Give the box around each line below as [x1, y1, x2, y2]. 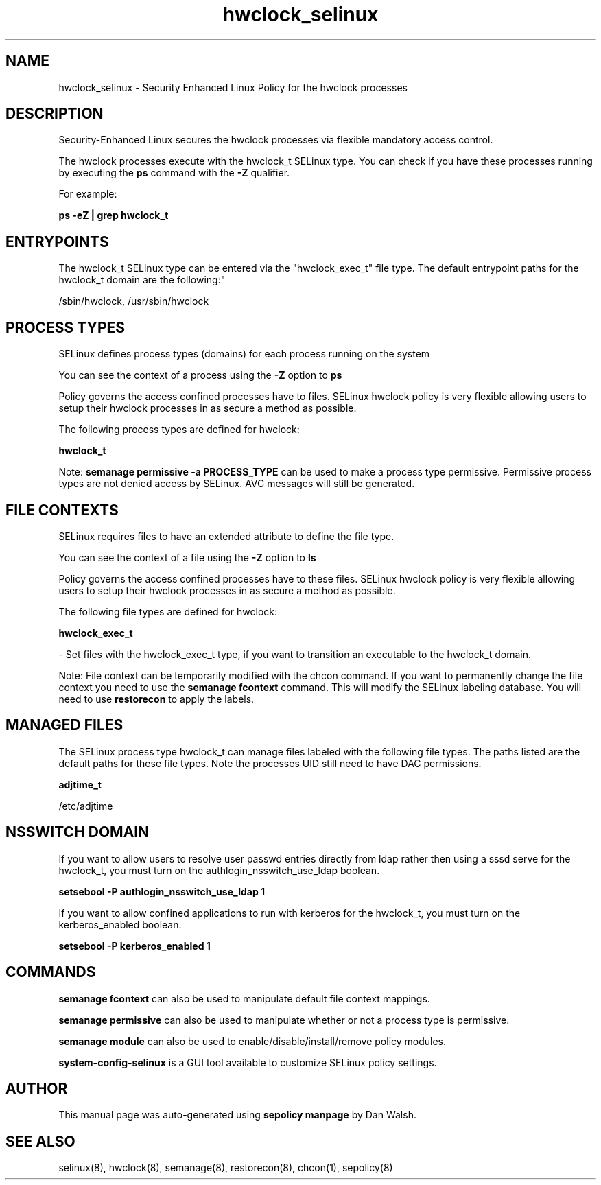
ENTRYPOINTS [5, 233, 109, 250]
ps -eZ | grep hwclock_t [58, 209, 169, 222]
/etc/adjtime [58, 799, 113, 812]
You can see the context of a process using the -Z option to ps [58, 369, 342, 382]
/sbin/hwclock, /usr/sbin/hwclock [58, 295, 209, 307]
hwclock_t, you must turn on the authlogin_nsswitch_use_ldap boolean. [58, 864, 380, 876]
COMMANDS [5, 963, 96, 981]
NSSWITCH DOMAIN [5, 823, 150, 841]
